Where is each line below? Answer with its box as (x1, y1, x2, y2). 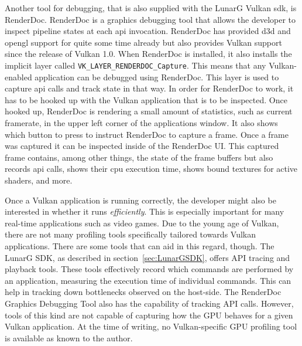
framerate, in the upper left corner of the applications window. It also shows (5, 117, 278, 128)
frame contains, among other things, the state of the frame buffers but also (5, 151, 273, 163)
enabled (5, 70, 32, 83)
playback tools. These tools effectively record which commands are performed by (5, 263, 294, 275)
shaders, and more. (5, 174, 73, 186)
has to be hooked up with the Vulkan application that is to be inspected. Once (5, 93, 287, 106)
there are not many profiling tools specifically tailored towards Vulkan (5, 228, 256, 240)
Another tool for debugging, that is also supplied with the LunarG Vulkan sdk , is (5, 2, 297, 13)
